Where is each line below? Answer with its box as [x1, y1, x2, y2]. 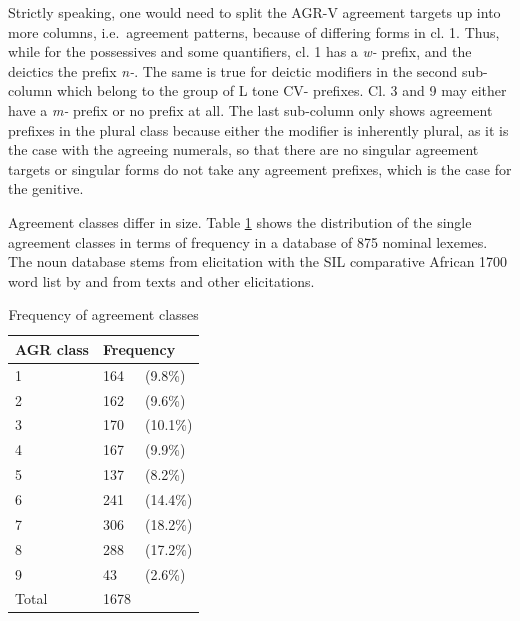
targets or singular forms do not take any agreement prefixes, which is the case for [8, 158, 512, 179]
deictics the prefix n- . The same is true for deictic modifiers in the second [8, 60, 458, 81]
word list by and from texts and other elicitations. [8, 270, 315, 291]
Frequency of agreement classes [8, 304, 199, 325]
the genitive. [8, 178, 84, 199]
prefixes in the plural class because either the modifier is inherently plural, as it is [8, 119, 509, 140]
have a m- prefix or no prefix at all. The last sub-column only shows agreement [8, 99, 493, 120]
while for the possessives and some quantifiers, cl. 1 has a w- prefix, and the [8, 41, 472, 62]
